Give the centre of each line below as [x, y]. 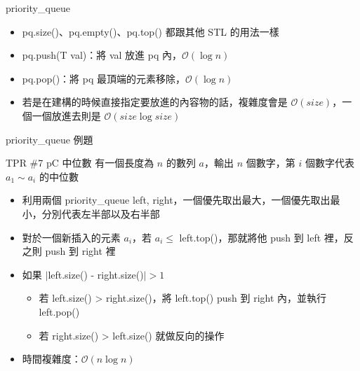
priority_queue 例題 [49, 139]
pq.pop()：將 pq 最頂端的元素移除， [104, 78]
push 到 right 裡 [80, 251]
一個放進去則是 [66, 115]
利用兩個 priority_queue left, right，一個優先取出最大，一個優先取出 [176, 200]
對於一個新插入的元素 [71, 237]
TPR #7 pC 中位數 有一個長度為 [80, 163]
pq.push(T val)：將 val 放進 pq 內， [102, 55]
